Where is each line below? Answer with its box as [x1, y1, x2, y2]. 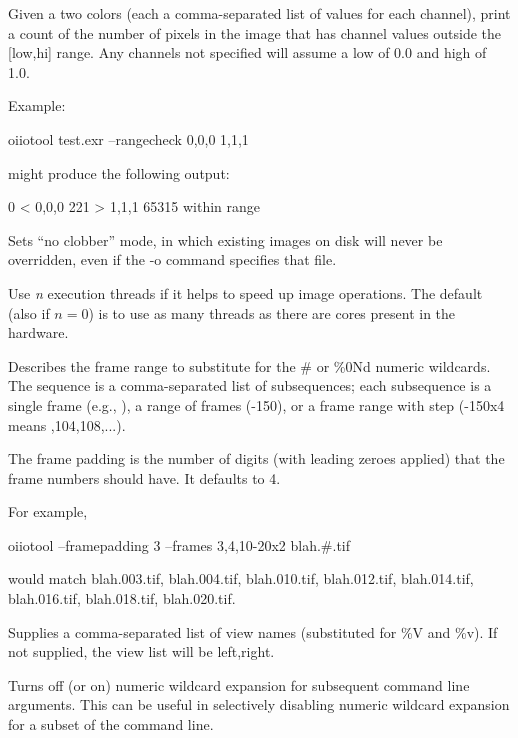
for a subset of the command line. [8, 714, 214, 735]
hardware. [8, 322, 69, 343]
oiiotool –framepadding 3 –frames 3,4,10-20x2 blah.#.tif [8, 534, 351, 555]
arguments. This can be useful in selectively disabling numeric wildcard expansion [8, 694, 510, 715]
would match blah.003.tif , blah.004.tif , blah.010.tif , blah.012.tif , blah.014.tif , [8, 568, 474, 589]
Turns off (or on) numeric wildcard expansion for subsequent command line [8, 674, 470, 695]
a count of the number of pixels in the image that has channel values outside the [8, 22, 502, 43]
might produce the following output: [8, 162, 230, 183]
